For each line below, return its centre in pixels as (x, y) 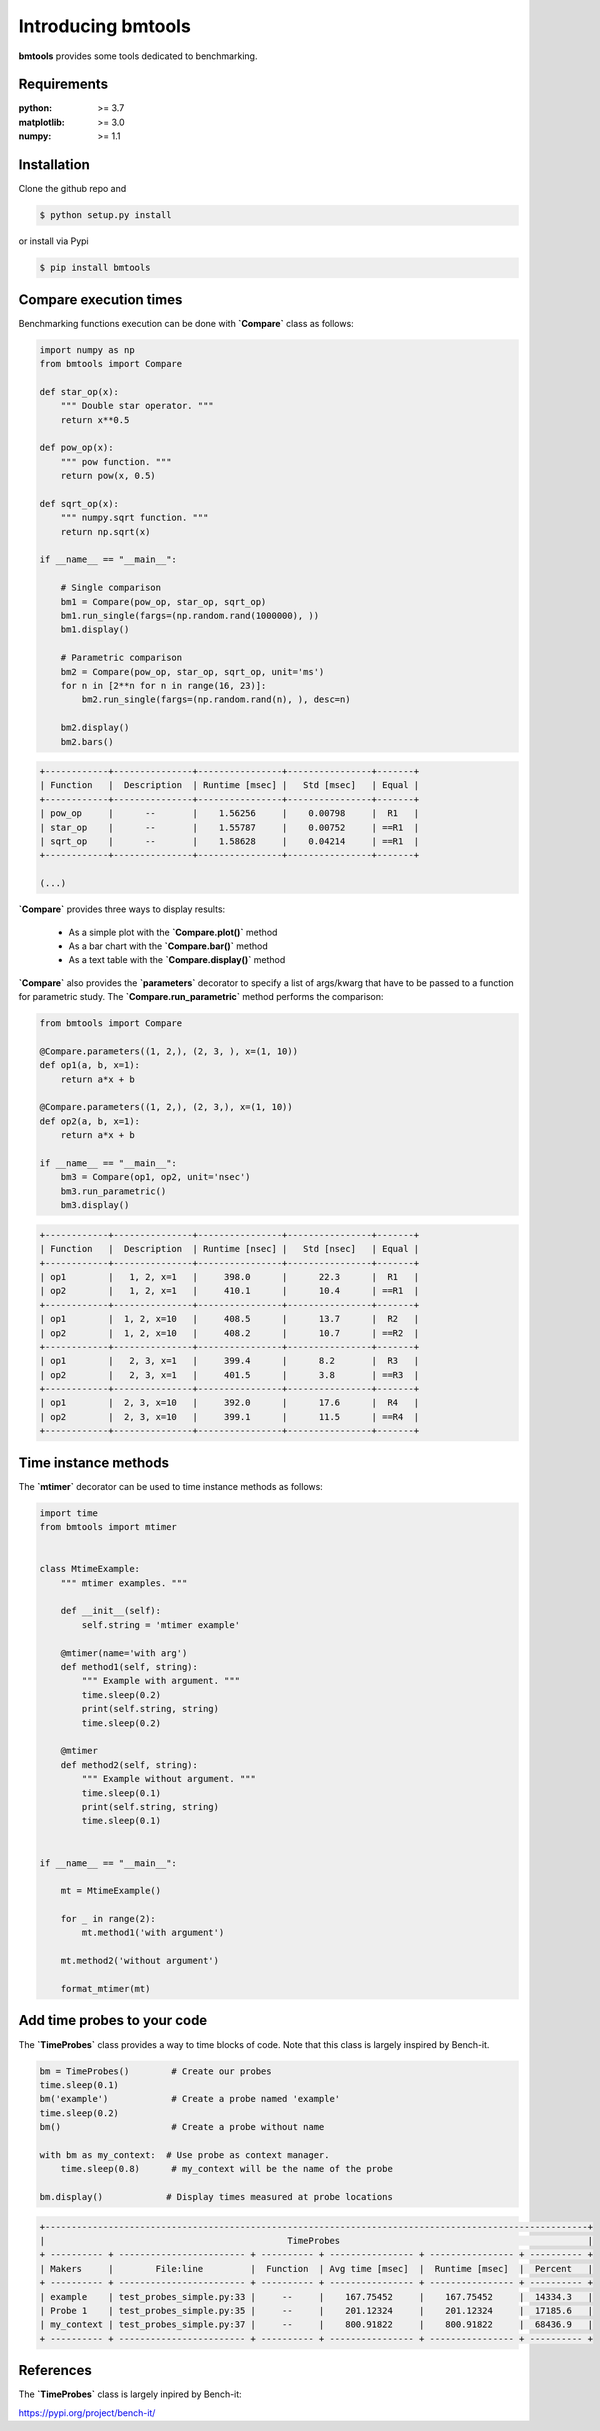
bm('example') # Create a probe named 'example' (190, 2099)
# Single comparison (111, 588)
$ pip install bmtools (95, 268)
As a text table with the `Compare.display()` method (177, 960)
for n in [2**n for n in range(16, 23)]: (163, 685)
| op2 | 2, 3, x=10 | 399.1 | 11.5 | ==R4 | (229, 1416)
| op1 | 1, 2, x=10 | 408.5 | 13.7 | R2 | (229, 1319)
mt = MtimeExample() (111, 1891)
